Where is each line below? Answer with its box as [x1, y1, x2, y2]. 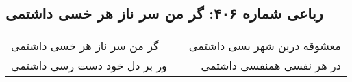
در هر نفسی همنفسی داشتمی [201, 57, 341, 74]
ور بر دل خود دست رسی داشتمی [11, 57, 167, 74]
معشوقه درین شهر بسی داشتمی [188, 38, 341, 54]
